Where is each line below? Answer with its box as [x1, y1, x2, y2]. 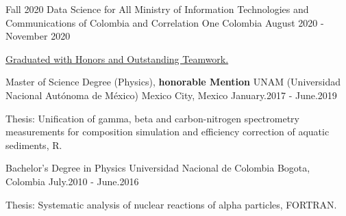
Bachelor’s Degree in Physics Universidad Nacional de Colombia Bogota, [5, 161, 310, 175]
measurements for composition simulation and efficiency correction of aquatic [5, 124, 330, 139]
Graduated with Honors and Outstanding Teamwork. [5, 51, 229, 66]
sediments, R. [5, 137, 62, 152]
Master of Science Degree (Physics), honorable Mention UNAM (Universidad [5, 75, 341, 89]
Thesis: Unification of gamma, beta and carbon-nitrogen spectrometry [5, 111, 299, 125]
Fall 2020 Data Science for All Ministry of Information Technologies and [5, 2, 309, 16]
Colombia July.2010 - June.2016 [5, 174, 139, 188]
